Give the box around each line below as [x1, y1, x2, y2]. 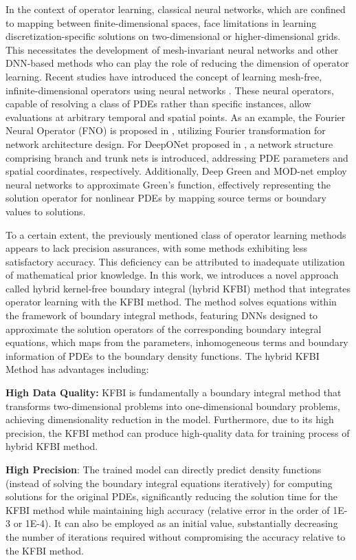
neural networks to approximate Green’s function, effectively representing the [5, 177, 331, 191]
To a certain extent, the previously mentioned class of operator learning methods [5, 227, 346, 241]
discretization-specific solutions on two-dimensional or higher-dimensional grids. [5, 29, 341, 43]
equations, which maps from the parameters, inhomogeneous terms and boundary [5, 335, 348, 349]
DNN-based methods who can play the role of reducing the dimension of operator [5, 56, 349, 70]
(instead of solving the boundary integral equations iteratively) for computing [5, 475, 333, 490]
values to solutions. [5, 204, 86, 218]
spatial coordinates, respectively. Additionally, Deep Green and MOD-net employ [5, 164, 347, 178]
